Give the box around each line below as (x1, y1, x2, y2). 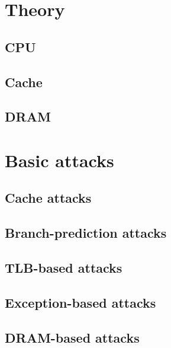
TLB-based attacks (5, 258, 122, 277)
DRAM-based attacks (5, 328, 140, 346)
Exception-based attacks (5, 293, 156, 311)
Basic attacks (5, 148, 114, 172)
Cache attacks (5, 189, 92, 207)
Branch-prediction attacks (5, 224, 167, 242)
